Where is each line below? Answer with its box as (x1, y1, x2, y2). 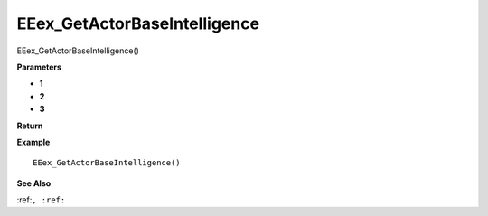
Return (16, 120, 43, 131)
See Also (16, 177, 52, 189)
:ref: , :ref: (16, 194, 66, 205)
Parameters (16, 61, 62, 72)
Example (16, 136, 51, 147)
